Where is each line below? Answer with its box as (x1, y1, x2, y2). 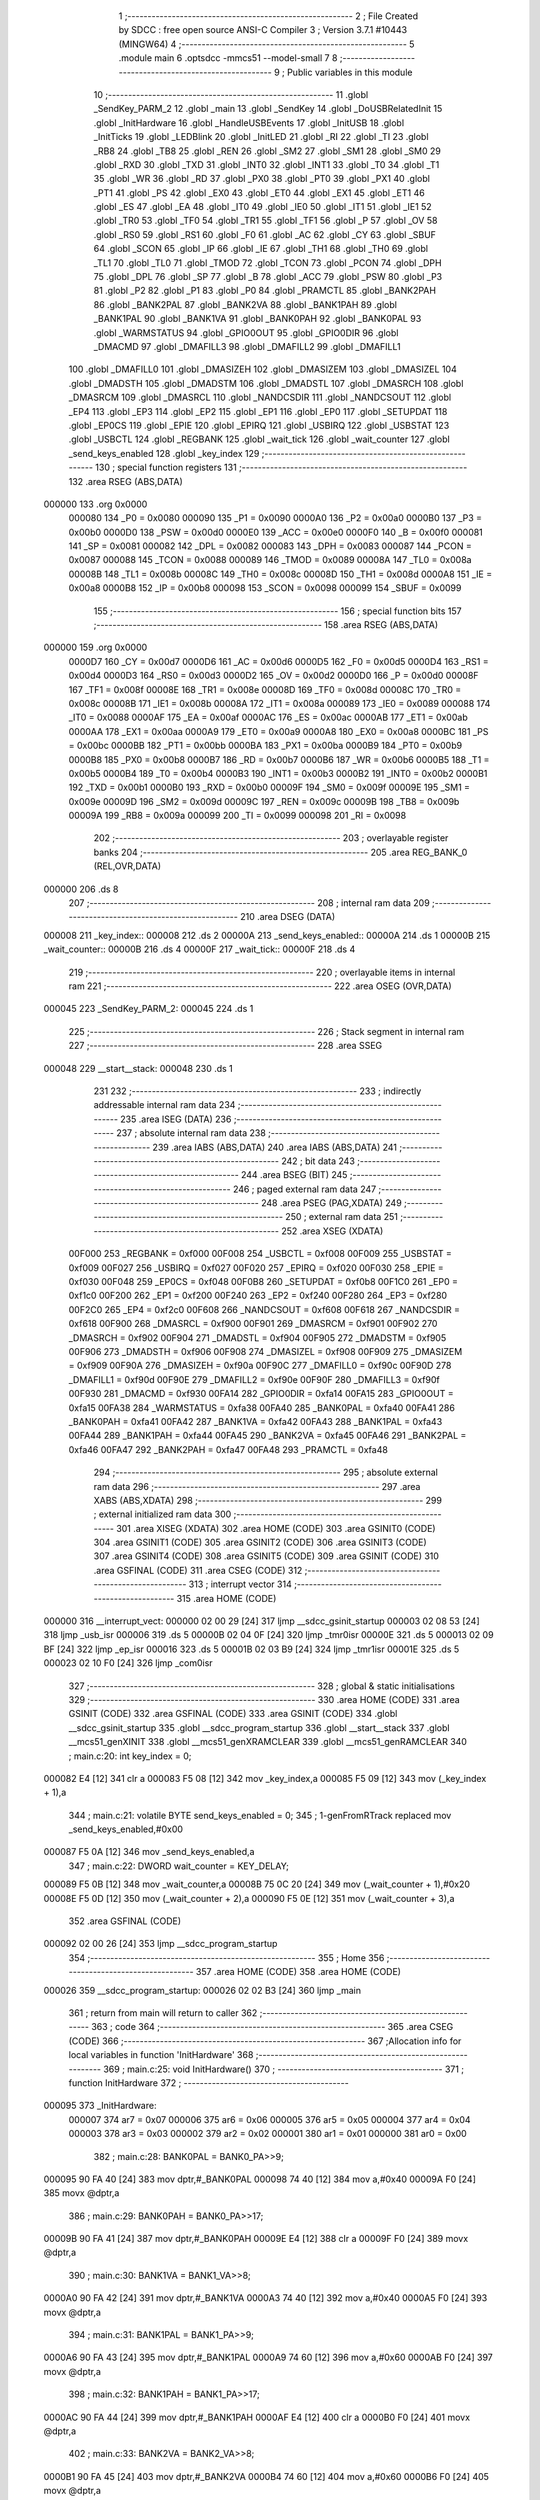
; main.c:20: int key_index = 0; (68, 1750, 192, 1762)
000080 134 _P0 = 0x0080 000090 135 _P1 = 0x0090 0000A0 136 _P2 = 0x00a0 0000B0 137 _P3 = (68, 512, 483, 524)
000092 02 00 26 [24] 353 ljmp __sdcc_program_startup (43, 1938, 278, 1950)
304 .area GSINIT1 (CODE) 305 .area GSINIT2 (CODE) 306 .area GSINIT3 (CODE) (93, 1536, 427, 1549)
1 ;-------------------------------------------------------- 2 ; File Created (118, 10, 419, 22)
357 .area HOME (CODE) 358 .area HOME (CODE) (195, 1966, 402, 1978)
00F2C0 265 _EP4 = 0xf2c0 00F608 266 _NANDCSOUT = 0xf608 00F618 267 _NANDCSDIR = (68, 1303, 460, 1315)
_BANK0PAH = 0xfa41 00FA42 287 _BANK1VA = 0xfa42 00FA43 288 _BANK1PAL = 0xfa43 (68, 1415, 443, 1427)
